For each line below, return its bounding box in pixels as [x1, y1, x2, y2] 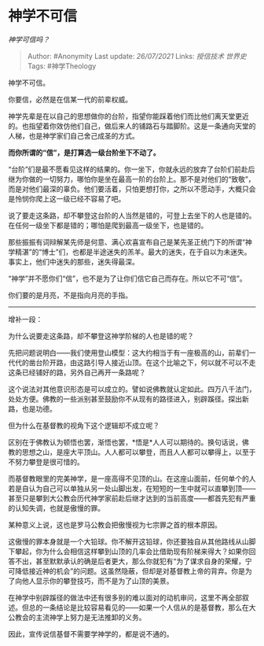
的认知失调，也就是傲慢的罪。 [8, 503, 104, 512]
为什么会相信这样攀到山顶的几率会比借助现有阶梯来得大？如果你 [42, 546, 249, 556]
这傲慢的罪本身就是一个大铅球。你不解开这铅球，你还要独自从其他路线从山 [8, 537, 249, 546]
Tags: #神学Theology [27, 61, 97, 71]
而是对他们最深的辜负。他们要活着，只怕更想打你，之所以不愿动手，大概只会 [8, 184, 256, 194]
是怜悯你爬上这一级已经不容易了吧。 [8, 194, 126, 203]
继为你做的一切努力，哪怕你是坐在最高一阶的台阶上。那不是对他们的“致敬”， [8, 174, 255, 183]
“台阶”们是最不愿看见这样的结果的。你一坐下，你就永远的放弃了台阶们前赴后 [8, 164, 255, 174]
